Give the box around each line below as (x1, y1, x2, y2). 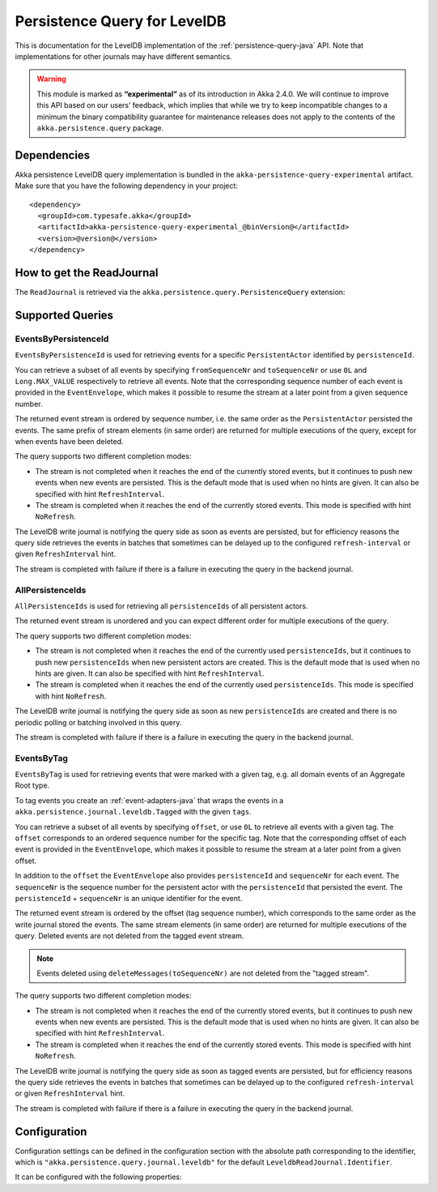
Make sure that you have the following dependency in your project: (15, 181, 239, 190)
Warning (36, 74, 66, 84)
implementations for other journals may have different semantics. (15, 51, 232, 61)
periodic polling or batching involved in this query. (15, 717, 182, 727)
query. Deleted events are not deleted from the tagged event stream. (15, 931, 244, 941)
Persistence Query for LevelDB (15, 12, 227, 30)
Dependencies (15, 148, 91, 162)
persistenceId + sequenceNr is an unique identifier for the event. (15, 893, 243, 903)
